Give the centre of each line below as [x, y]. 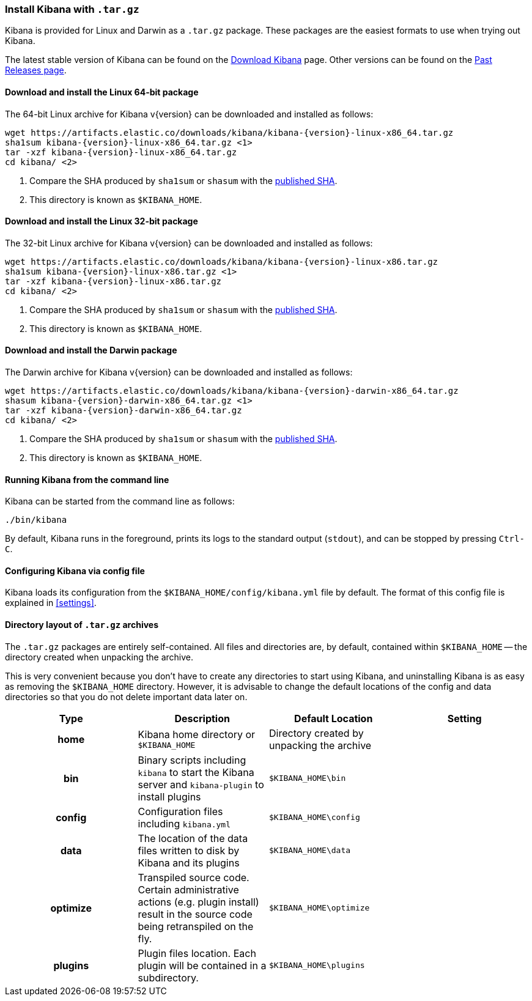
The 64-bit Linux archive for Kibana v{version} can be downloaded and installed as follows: [189, 114]
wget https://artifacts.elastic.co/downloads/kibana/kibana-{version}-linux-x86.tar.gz [222, 261]
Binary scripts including [192, 760]
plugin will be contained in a [202, 965]
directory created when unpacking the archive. [99, 657]
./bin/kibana [36, 520]
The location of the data [193, 838]
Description [202, 718]
